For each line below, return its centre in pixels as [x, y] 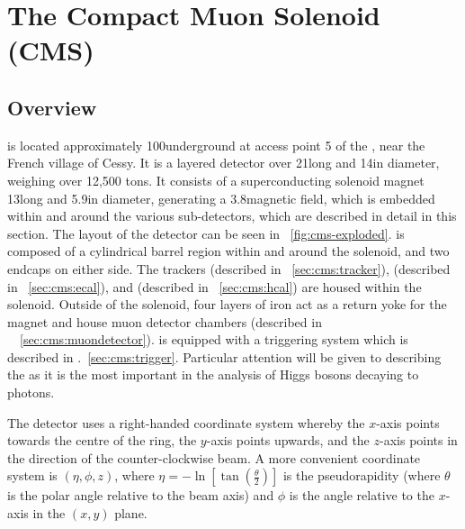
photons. [31, 392]
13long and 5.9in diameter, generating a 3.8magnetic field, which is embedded [221, 198]
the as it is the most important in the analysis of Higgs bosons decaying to [213, 374]
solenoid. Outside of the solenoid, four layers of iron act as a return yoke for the [227, 304]
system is [32, 475]
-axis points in [419, 440]
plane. [131, 513]
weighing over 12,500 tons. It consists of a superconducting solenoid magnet [216, 180]
